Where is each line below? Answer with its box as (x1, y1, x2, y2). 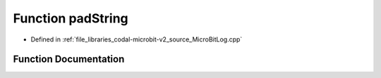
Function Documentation (13, 53, 125, 65)
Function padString (13, 11, 128, 26)
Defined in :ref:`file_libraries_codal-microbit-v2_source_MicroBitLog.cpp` (30, 35, 243, 44)
